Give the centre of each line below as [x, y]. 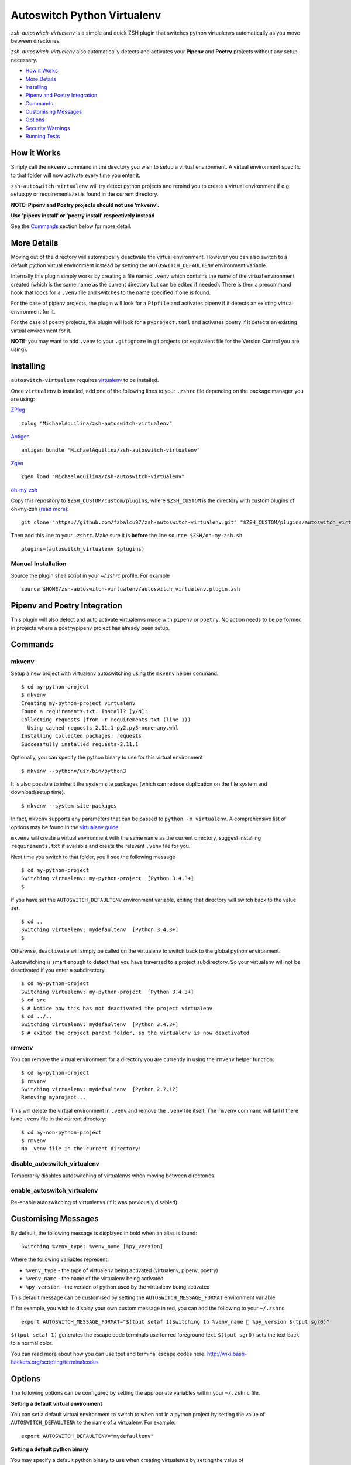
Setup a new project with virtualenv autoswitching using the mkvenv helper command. [115, 673]
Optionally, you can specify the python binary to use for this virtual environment [107, 757]
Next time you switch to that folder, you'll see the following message [93, 857]
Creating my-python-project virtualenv [78, 703]
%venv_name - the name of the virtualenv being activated [94, 1279]
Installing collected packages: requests [81, 736]
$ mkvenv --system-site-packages [69, 805]
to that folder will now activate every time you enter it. [75, 175]
